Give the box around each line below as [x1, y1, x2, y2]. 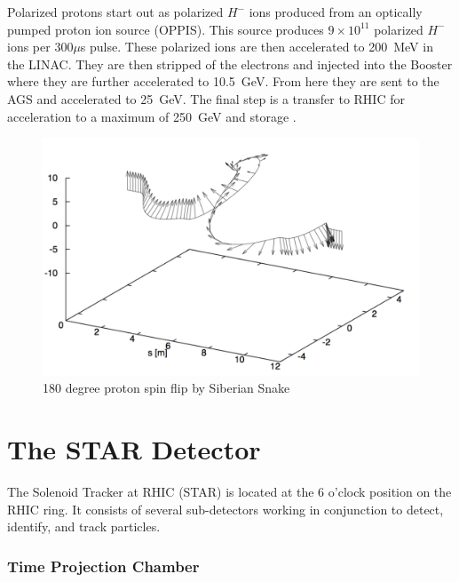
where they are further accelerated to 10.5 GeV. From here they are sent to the [7, 72, 439, 91]
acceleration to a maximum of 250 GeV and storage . [7, 107, 297, 125]
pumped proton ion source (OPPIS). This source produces [7, 20, 324, 38]
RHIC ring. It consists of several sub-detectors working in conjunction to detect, [7, 499, 444, 518]
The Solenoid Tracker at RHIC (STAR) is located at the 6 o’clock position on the [7, 482, 452, 500]
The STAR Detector [7, 431, 261, 467]
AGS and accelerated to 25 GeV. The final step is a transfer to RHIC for [7, 89, 405, 108]
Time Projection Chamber [7, 554, 200, 577]
